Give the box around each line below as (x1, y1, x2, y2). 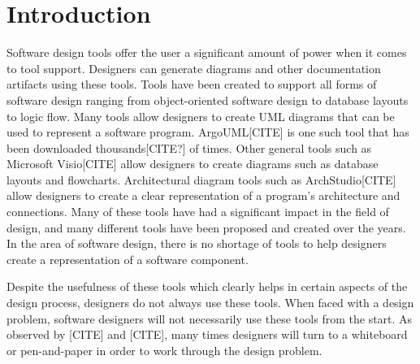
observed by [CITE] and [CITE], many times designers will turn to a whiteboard (6, 326, 408, 343)
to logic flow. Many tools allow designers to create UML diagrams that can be (6, 107, 395, 124)
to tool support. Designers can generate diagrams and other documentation (6, 59, 381, 76)
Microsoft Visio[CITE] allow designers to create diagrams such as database (6, 155, 379, 172)
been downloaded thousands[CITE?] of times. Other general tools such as (6, 139, 372, 156)
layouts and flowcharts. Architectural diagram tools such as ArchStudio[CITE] (6, 171, 396, 188)
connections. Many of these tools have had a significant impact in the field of (6, 203, 389, 220)
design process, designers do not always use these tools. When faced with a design (6, 294, 414, 311)
